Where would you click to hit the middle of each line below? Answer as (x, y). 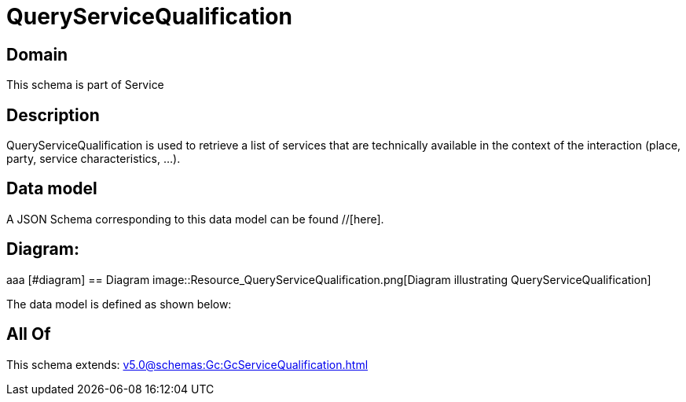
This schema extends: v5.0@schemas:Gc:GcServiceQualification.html (187, 364)
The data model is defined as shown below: (119, 304)
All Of (29, 334)
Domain (37, 54)
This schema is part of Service (85, 85)
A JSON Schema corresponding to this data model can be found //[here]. (195, 219)
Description (53, 115)
